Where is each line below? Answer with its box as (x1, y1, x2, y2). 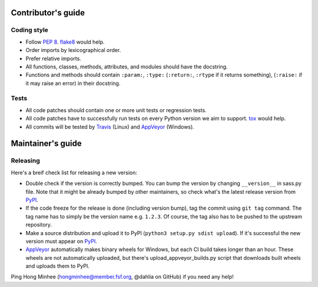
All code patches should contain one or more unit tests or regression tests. (25, 106, 207, 113)
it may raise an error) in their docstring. (25, 80, 121, 87)
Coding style (11, 26, 48, 34)
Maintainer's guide (11, 139, 82, 149)
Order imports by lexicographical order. (25, 47, 121, 54)
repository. (25, 221, 52, 229)
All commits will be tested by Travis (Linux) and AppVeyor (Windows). (25, 123, 194, 130)
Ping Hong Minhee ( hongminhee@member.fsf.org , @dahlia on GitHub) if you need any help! (11, 273, 234, 281)
